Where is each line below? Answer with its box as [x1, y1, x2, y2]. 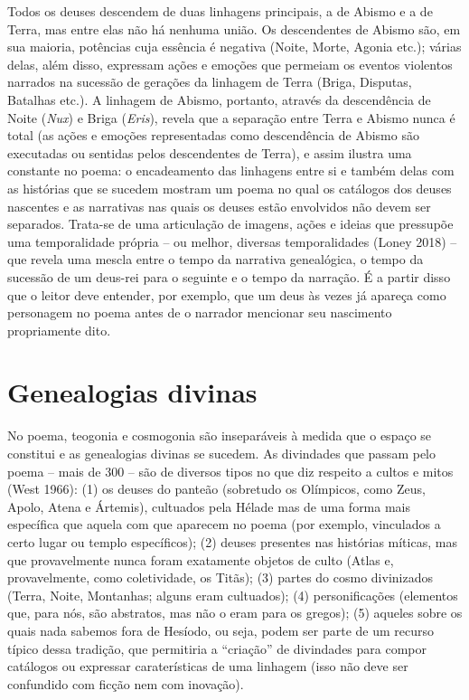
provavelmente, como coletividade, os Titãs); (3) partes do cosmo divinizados [7, 568, 433, 587]
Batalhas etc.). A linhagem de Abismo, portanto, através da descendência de [7, 90, 431, 109]
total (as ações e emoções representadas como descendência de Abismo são [7, 126, 419, 145]
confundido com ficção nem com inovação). [7, 674, 244, 693]
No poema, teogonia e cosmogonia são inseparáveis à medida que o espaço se [7, 426, 432, 445]
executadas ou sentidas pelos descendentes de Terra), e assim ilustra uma [7, 143, 412, 162]
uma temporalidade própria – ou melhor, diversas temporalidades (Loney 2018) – [7, 232, 457, 251]
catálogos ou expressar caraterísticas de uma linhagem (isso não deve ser [7, 657, 408, 676]
